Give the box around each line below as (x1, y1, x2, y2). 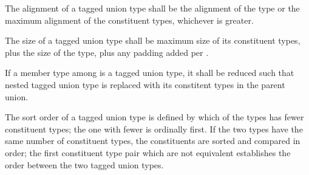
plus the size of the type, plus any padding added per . (5, 46, 209, 58)
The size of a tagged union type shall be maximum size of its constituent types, (5, 34, 301, 47)
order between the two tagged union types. (5, 158, 164, 171)
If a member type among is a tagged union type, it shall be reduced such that (5, 66, 294, 79)
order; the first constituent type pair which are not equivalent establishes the (5, 146, 291, 159)
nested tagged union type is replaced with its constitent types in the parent (5, 78, 285, 91)
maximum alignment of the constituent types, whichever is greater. (5, 13, 254, 26)
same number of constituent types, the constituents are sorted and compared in (5, 134, 301, 147)
